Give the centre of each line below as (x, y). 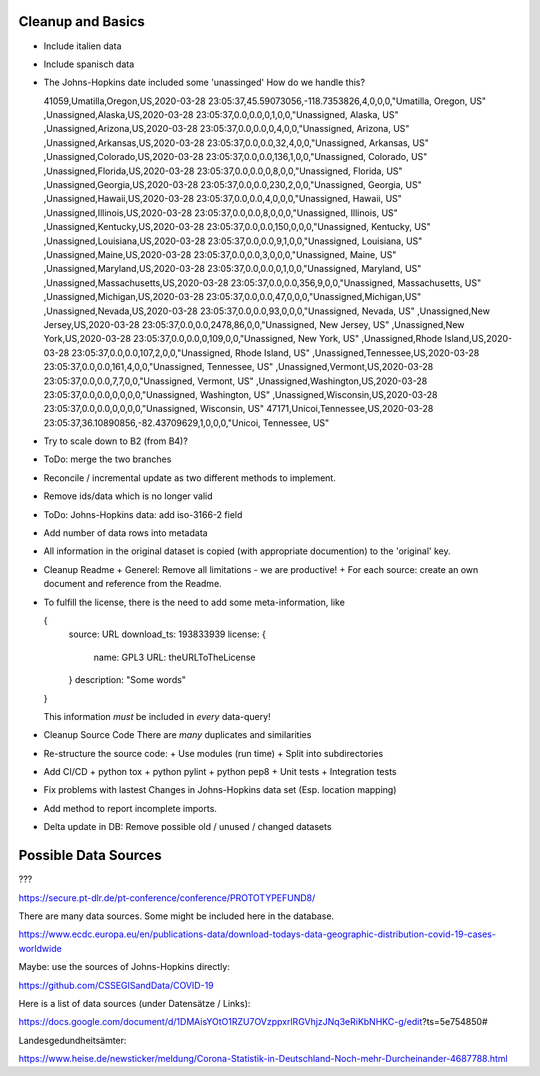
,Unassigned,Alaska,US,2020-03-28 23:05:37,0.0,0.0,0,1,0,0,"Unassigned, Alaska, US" (221, 115)
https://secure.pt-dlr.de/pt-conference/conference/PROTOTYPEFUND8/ (167, 897)
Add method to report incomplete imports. (130, 808)
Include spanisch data (89, 64)
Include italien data (82, 46)
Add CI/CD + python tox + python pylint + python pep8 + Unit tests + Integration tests (220, 772)
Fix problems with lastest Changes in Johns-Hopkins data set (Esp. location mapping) (220, 790)
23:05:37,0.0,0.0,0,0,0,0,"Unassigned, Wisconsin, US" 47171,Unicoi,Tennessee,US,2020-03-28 (238, 409)
